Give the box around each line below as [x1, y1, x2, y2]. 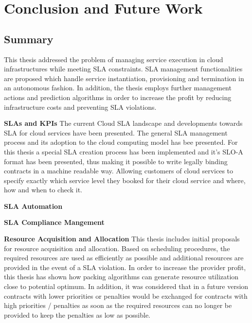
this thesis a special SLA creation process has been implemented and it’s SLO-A [4, 146, 243, 156]
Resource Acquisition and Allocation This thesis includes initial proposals [4, 234, 240, 244]
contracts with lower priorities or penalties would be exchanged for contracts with [4, 290, 248, 301]
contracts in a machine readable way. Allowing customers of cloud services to [4, 166, 234, 176]
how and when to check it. [4, 185, 82, 195]
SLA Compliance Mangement [4, 217, 105, 227]
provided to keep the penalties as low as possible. [4, 309, 151, 320]
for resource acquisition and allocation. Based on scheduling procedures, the [4, 243, 230, 253]
